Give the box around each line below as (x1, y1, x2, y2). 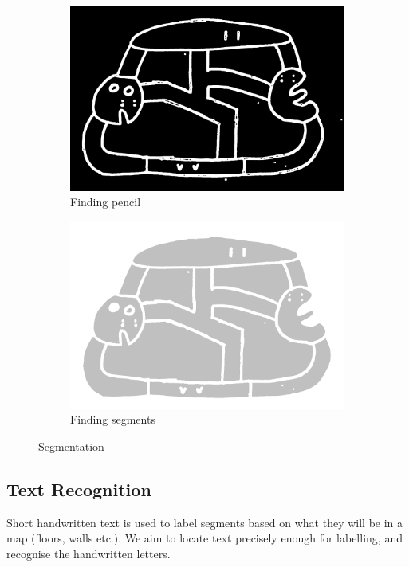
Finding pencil (70, 194, 141, 210)
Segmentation (38, 437, 104, 454)
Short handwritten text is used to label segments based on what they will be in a (6, 514, 403, 530)
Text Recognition (6, 476, 151, 501)
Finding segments (70, 411, 155, 428)
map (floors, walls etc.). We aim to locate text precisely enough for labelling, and (6, 530, 403, 546)
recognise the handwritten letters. (6, 545, 171, 561)
